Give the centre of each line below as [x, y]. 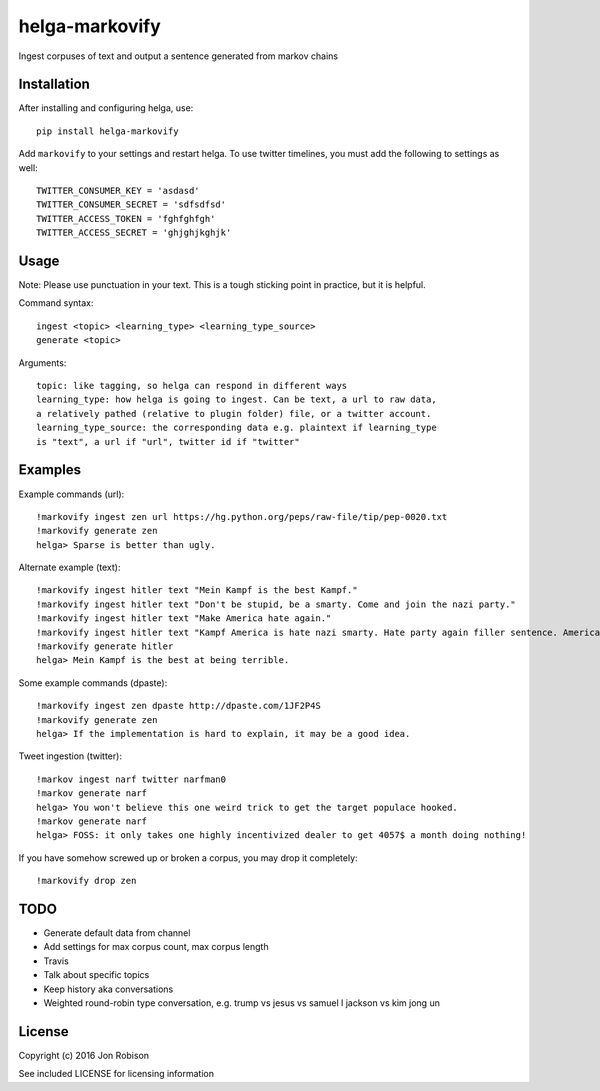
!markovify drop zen [86, 881]
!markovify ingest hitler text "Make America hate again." [184, 618]
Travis [56, 961]
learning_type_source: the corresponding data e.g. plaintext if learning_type [236, 428]
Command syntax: [56, 303]
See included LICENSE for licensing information [116, 1074]
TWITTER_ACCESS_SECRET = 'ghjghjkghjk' [134, 233]
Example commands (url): [71, 494]
